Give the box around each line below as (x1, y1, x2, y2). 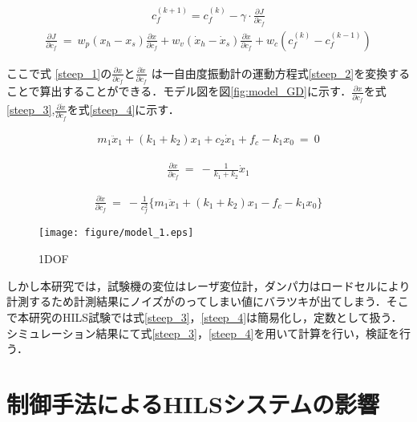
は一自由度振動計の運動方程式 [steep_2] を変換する (151, 64, 411, 81)
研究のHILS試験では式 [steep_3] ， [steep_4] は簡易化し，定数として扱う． (28, 308, 403, 325)
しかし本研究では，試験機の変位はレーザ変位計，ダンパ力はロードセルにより (6, 277, 411, 294)
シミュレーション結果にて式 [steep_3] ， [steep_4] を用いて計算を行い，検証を (6, 324, 399, 341)
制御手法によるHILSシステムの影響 (6, 387, 379, 420)
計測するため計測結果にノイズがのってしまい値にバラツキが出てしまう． (6, 293, 387, 310)
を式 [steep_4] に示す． (67, 101, 180, 118)
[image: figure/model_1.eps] (38, 227, 194, 239)
